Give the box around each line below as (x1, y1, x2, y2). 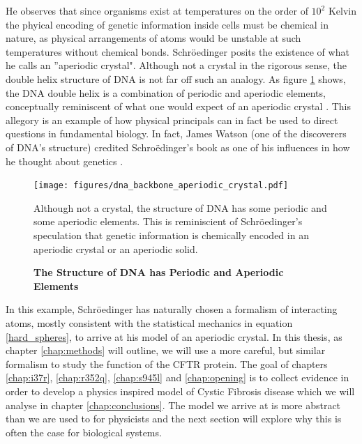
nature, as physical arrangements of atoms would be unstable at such (6, 31, 301, 45)
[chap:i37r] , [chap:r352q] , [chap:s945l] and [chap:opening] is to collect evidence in (6, 370, 349, 385)
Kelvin (328, 3, 357, 17)
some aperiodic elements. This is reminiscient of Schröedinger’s (33, 214, 303, 229)
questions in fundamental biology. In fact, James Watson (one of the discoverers (6, 126, 347, 141)
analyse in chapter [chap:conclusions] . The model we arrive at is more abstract (6, 397, 341, 412)
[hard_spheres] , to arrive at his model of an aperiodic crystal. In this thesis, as (6, 329, 342, 344)
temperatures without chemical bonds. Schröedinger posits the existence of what (6, 44, 349, 59)
